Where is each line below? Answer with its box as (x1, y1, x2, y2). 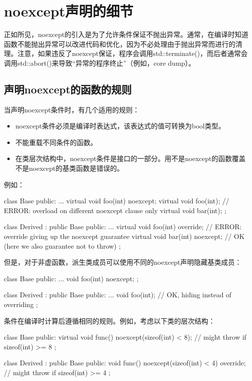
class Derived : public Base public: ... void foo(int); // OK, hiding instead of (4, 290, 232, 300)
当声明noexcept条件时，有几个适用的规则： (4, 104, 140, 114)
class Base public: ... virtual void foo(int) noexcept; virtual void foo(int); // (4, 196, 229, 206)
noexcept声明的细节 (4, 1, 134, 21)
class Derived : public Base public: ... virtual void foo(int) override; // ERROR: (4, 221, 242, 232)
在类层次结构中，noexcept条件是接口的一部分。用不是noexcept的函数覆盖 (15, 153, 246, 163)
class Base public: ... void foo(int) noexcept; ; (4, 273, 139, 283)
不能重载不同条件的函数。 (15, 137, 97, 147)
